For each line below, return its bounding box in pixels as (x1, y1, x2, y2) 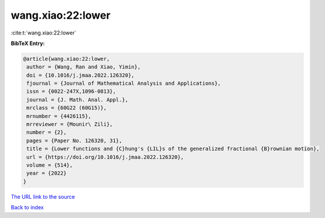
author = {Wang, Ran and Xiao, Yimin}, (26, 64, 141, 70)
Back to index (11, 204, 44, 211)
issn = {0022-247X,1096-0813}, (26, 88, 117, 95)
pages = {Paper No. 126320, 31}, (26, 137, 122, 144)
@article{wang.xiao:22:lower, (23, 56, 110, 62)
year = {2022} (26, 170, 67, 177)
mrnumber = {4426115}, (26, 113, 92, 119)
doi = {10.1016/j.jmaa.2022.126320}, (26, 72, 135, 78)
